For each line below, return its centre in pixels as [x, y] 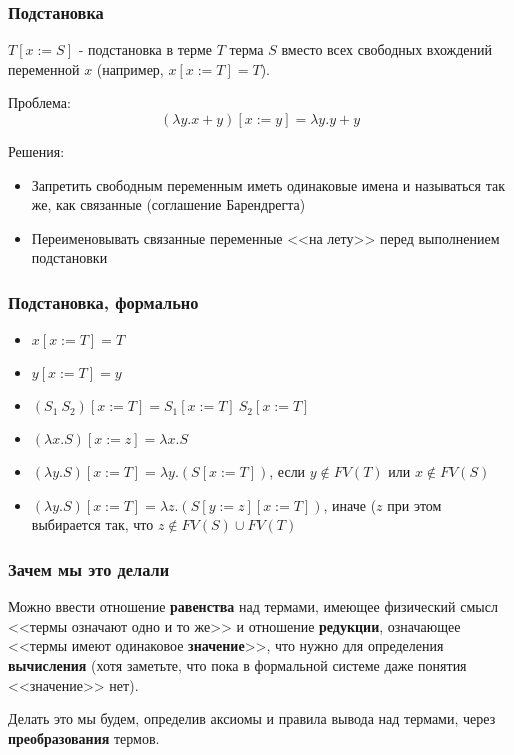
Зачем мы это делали [89, 568]
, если [287, 471]
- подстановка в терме [145, 49]
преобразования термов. [84, 737]
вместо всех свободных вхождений [387, 49]
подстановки [69, 257]
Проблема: [39, 102]
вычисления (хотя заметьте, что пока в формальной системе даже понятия [237, 664]
